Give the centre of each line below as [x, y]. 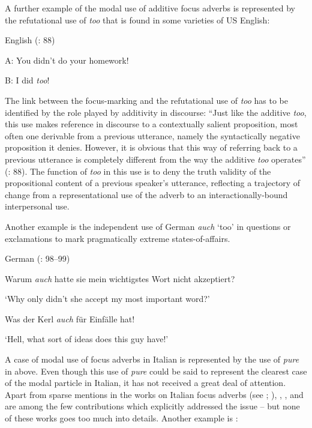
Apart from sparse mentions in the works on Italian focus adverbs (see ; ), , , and [154, 394]
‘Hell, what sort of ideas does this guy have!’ [87, 339]
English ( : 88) [30, 40]
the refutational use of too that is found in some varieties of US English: [137, 20]
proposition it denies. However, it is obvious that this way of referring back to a [151, 147]
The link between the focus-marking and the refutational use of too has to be [147, 100]
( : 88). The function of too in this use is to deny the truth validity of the [138, 171]
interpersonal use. [37, 206]
